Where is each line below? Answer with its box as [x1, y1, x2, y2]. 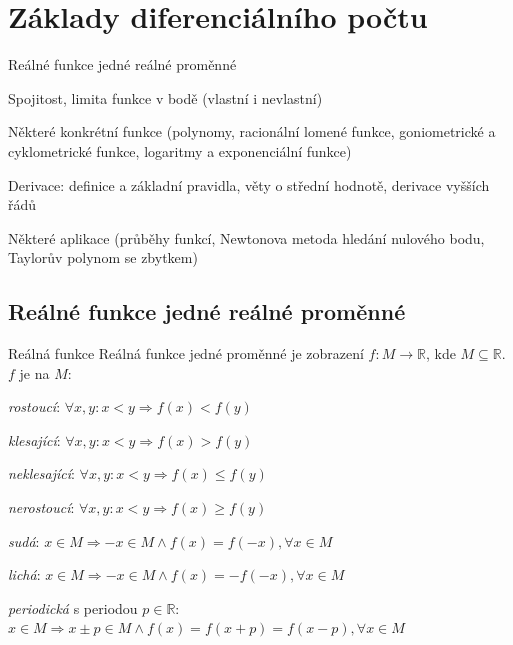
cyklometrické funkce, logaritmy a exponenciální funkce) [8, 140, 352, 161]
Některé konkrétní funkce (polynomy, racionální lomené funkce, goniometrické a [8, 121, 496, 142]
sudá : [8, 530, 40, 551]
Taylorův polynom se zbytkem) [8, 247, 198, 268]
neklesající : [8, 463, 75, 484]
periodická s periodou [8, 597, 138, 618]
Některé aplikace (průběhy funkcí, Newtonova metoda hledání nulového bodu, [8, 227, 485, 248]
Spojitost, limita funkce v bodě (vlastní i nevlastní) [8, 87, 323, 108]
